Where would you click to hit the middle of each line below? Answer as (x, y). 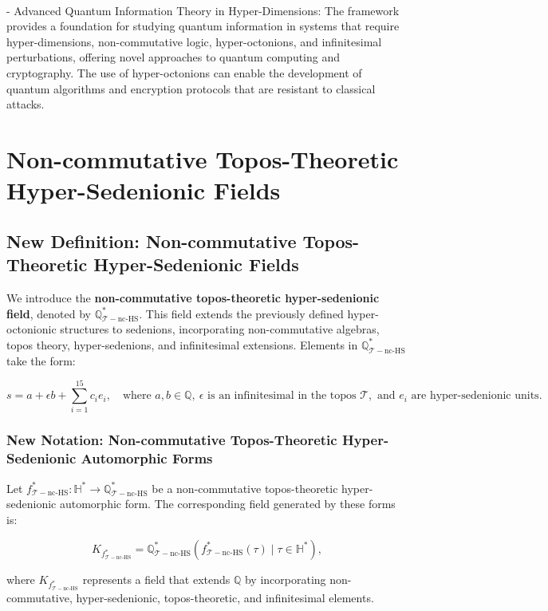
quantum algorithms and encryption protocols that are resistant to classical (191, 88)
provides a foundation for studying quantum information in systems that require (203, 26)
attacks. (26, 104)
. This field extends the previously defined (241, 313)
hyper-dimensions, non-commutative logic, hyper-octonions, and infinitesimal (194, 41)
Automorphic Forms (147, 458)
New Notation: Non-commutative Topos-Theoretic (172, 440)
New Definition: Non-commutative (152, 240)
